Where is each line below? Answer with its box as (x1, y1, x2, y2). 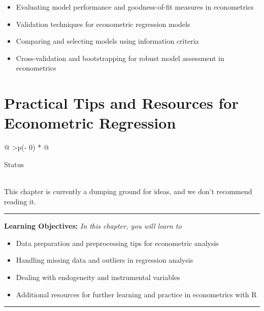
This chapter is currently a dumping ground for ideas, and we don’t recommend (4, 186, 252, 197)
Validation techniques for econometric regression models (16, 18, 190, 29)
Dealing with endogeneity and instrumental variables (16, 272, 180, 283)
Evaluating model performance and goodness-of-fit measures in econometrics (16, 2, 254, 12)
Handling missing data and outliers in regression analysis (16, 255, 193, 265)
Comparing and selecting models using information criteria (16, 36, 199, 46)
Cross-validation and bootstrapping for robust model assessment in (16, 52, 224, 63)
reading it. (4, 196, 37, 206)
